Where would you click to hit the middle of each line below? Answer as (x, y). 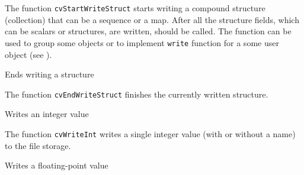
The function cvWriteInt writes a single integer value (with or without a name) (150, 133)
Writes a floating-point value (57, 165)
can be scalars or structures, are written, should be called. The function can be (148, 31)
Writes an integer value (47, 114)
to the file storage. (38, 145)
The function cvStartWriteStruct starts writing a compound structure (135, 8)
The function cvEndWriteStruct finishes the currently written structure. (137, 94)
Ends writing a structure (49, 74)
